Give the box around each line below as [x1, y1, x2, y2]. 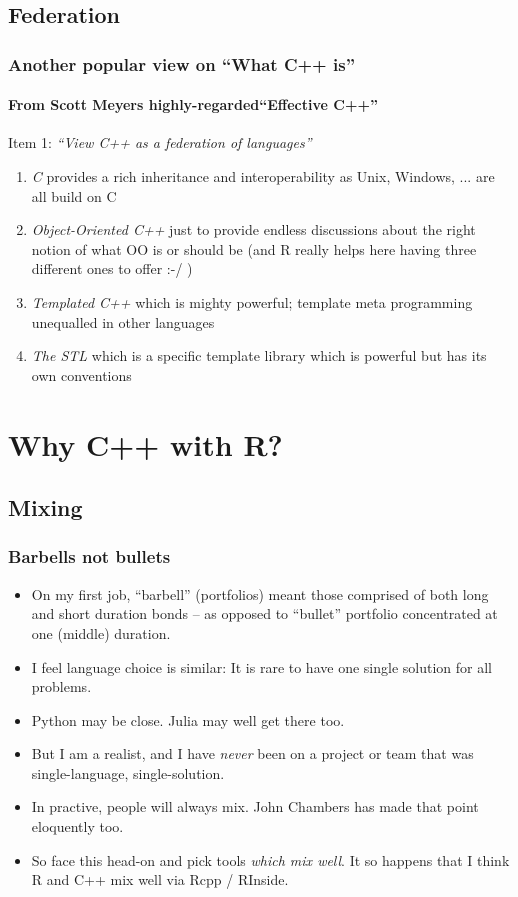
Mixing [8, 492, 83, 523]
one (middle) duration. [31, 622, 171, 643]
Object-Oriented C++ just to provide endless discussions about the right [31, 219, 476, 240]
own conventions [31, 364, 132, 385]
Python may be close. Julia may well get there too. [31, 709, 345, 730]
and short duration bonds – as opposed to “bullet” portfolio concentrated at [31, 603, 498, 624]
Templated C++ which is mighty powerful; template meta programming [31, 291, 473, 312]
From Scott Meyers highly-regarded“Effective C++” [8, 94, 378, 115]
